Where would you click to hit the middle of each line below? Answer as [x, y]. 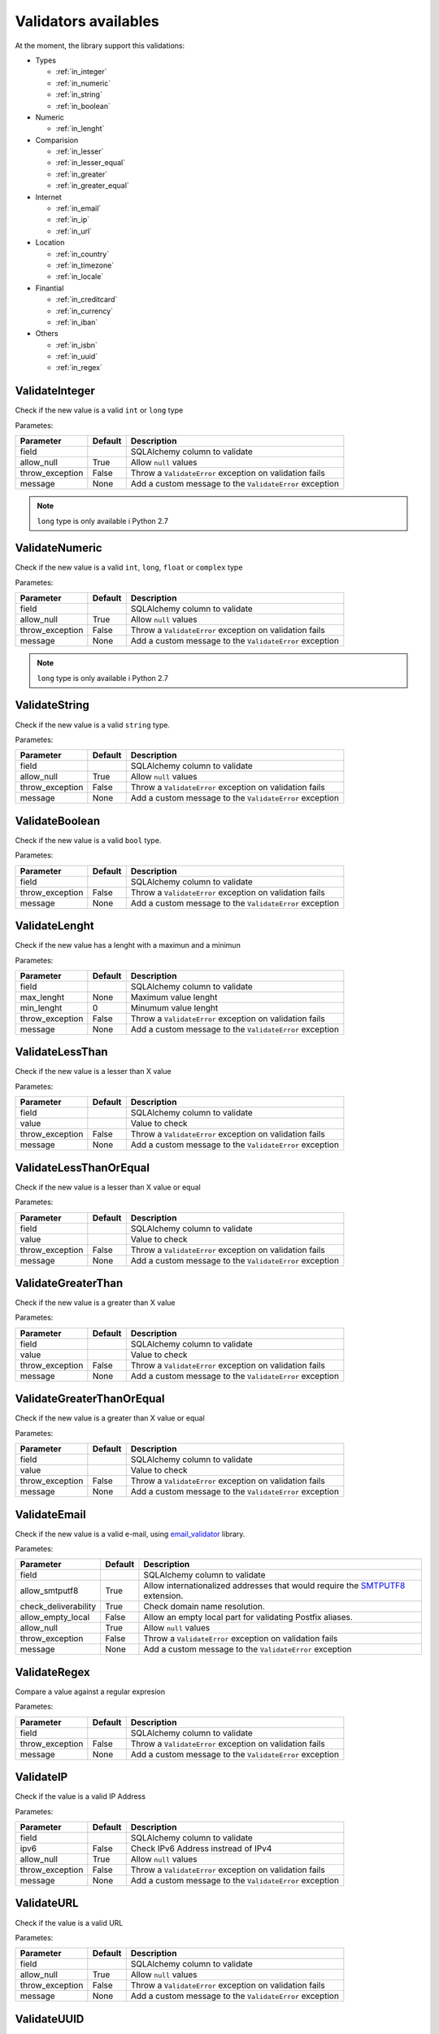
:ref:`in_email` [78, 208]
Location [50, 242]
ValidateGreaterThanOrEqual [90, 1399]
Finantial [50, 288]
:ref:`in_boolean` [83, 106]
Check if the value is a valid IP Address [80, 1796]
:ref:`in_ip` [72, 220]
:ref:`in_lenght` [80, 129]
